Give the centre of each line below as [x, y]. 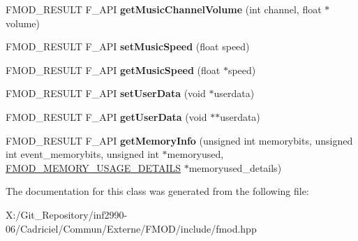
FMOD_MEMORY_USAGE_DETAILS [93, 167]
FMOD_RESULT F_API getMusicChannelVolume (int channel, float [164, 9]
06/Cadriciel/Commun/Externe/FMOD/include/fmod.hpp [131, 228]
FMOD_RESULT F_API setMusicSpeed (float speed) [128, 46]
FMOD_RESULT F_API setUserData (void [106, 93]
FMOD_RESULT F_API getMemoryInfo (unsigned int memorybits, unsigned [179, 140]
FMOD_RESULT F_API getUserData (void [106, 116]
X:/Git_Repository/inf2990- [67, 214]
